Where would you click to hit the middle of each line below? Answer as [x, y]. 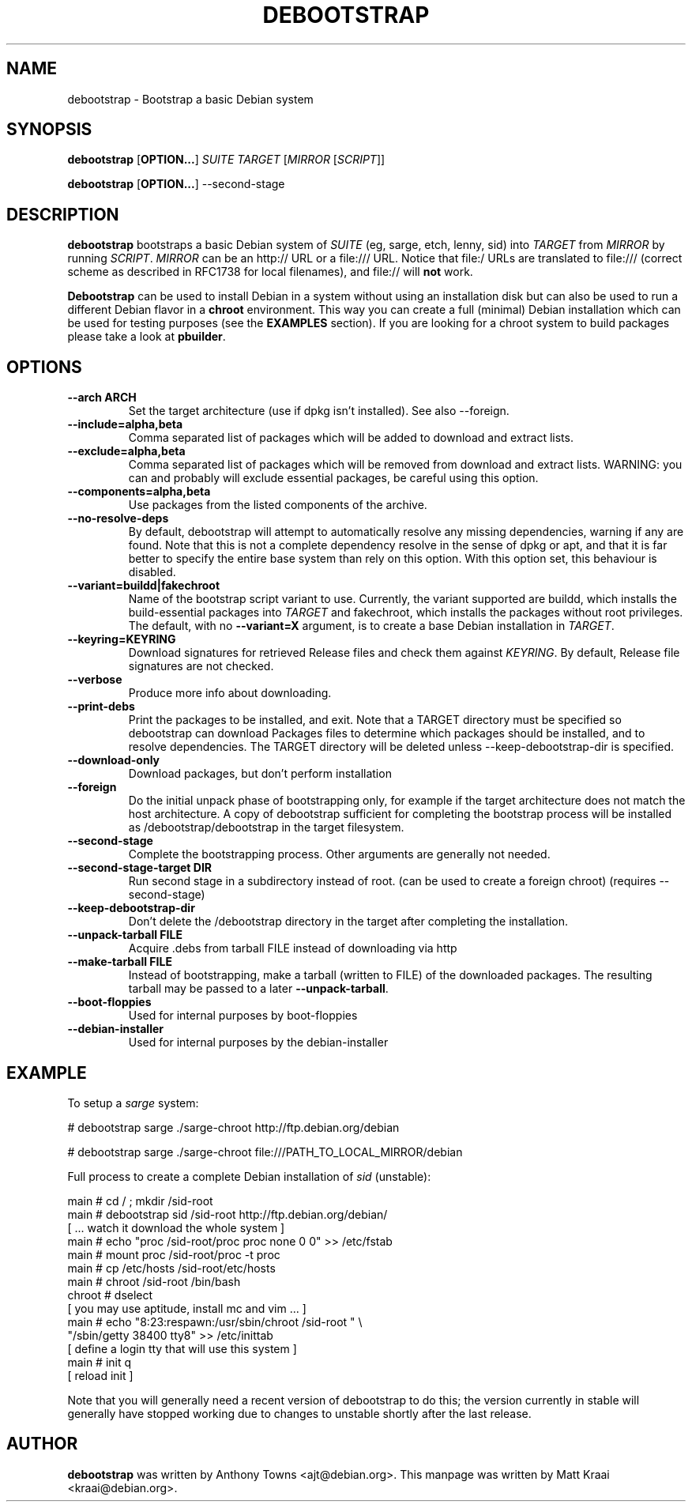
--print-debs [101, 707]
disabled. [152, 572]
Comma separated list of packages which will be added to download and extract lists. [351, 438]
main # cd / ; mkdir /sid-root [140, 1201]
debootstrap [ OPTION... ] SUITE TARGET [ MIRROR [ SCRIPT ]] [226, 160]
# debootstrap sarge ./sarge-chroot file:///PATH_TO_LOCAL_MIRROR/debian [265, 1152]
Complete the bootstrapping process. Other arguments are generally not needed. [339, 854]
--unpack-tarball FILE [125, 935]
